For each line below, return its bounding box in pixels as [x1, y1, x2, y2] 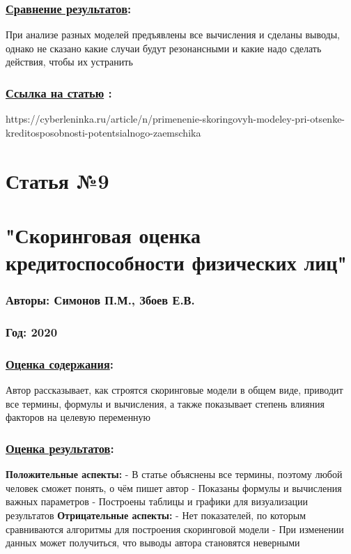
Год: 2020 [6, 323, 58, 341]
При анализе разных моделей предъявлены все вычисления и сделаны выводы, [6, 27, 341, 42]
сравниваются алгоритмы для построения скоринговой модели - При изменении [6, 521, 344, 536]
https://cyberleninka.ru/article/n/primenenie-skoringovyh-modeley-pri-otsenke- [6, 111, 345, 126]
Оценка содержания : [6, 355, 114, 372]
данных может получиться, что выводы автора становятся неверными [6, 535, 300, 550]
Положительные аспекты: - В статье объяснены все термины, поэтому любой [6, 467, 343, 482]
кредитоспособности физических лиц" [6, 248, 347, 277]
